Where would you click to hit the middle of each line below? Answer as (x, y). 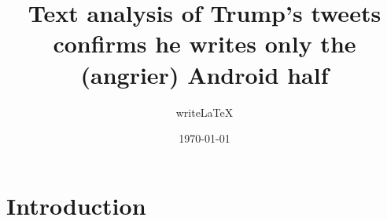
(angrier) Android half (205, 74)
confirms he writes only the (205, 43)
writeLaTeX (205, 112)
